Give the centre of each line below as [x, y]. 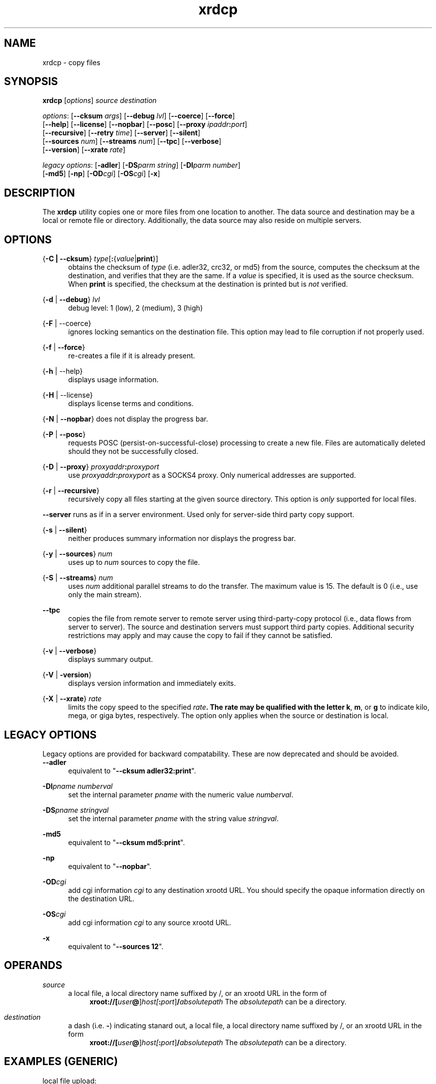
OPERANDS [33, 966]
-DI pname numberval [78, 786]
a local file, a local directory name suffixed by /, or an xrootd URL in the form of [198, 993]
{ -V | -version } [67, 675]
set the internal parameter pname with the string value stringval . [173, 818]
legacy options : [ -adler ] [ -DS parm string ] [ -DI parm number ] [142, 165]
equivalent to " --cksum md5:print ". [127, 842]
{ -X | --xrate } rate [72, 699]
